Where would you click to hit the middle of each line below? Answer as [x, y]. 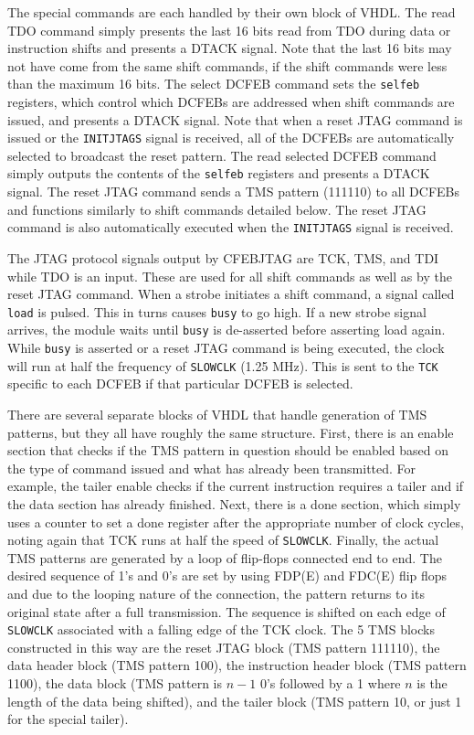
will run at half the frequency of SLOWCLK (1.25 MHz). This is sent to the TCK [223, 365]
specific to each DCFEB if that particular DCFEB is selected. [180, 383]
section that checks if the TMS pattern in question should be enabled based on [228, 450]
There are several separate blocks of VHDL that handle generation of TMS [217, 414]
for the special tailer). [68, 719]
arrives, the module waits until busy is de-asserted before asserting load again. [226, 330]
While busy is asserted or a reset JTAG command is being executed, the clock [226, 348]
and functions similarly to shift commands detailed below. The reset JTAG [217, 209]
